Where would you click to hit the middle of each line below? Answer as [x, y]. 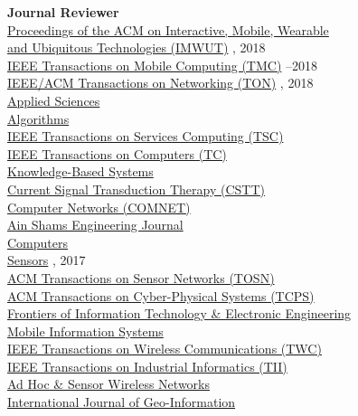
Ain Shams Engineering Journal [95, 225]
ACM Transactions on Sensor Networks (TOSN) [141, 277]
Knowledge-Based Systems [80, 171]
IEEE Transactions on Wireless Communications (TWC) [165, 349]
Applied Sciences [54, 100]
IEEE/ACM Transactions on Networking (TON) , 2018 [160, 83]
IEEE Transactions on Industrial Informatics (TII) [147, 366]
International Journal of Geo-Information [122, 402]
